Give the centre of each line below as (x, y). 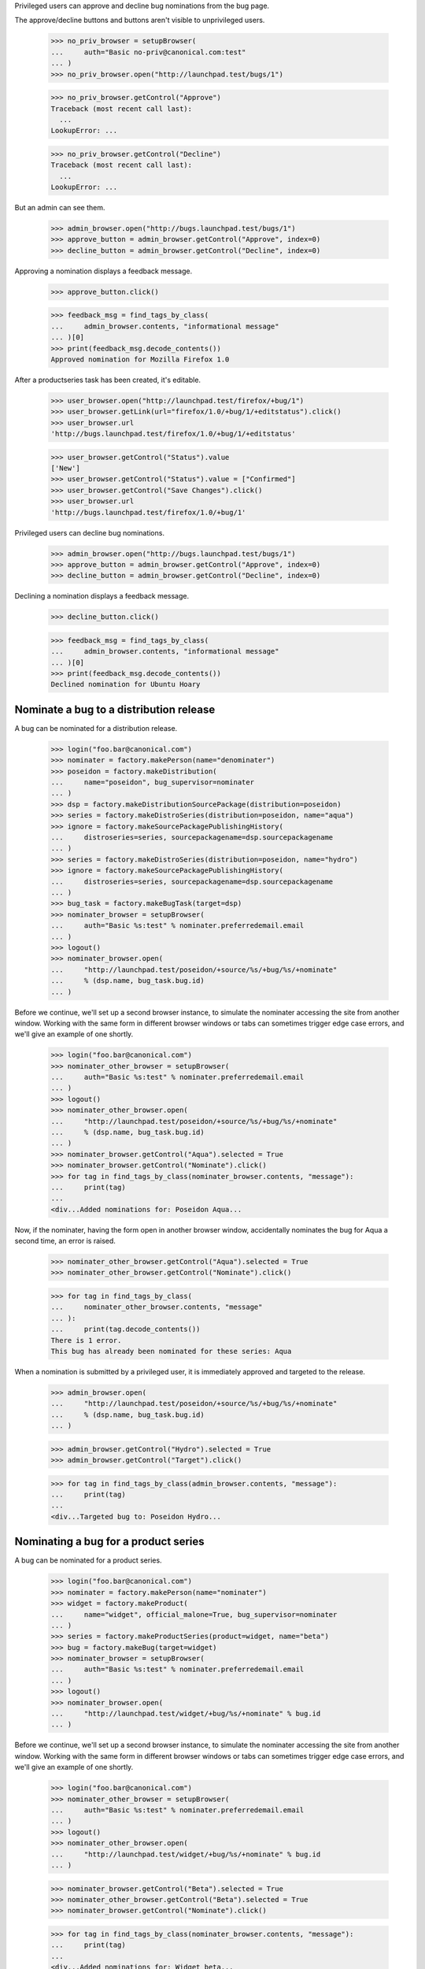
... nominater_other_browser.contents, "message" (157, 1307)
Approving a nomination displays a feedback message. (103, 271)
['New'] (65, 468)
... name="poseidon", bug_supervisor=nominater (153, 782)
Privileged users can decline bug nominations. (90, 532)
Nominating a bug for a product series (109, 1542)
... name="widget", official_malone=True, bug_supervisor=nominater (194, 1614)
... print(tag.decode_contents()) (126, 1329)
